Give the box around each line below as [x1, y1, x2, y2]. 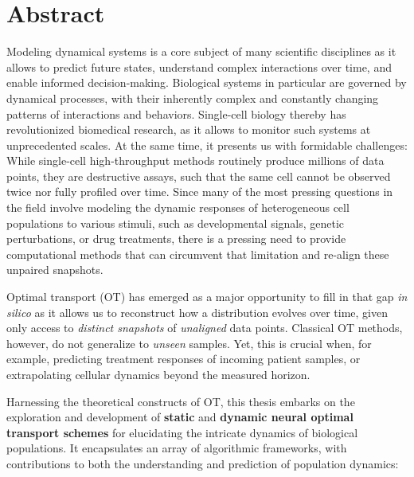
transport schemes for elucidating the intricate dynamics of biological [6, 424, 358, 440]
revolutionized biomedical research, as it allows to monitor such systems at [6, 121, 371, 138]
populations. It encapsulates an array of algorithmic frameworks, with [6, 440, 347, 456]
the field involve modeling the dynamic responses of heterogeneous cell [6, 199, 350, 216]
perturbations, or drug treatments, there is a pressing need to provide [6, 230, 346, 247]
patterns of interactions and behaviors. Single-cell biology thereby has [6, 105, 346, 122]
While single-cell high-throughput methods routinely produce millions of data [6, 152, 385, 169]
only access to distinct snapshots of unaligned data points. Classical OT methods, [6, 319, 403, 336]
